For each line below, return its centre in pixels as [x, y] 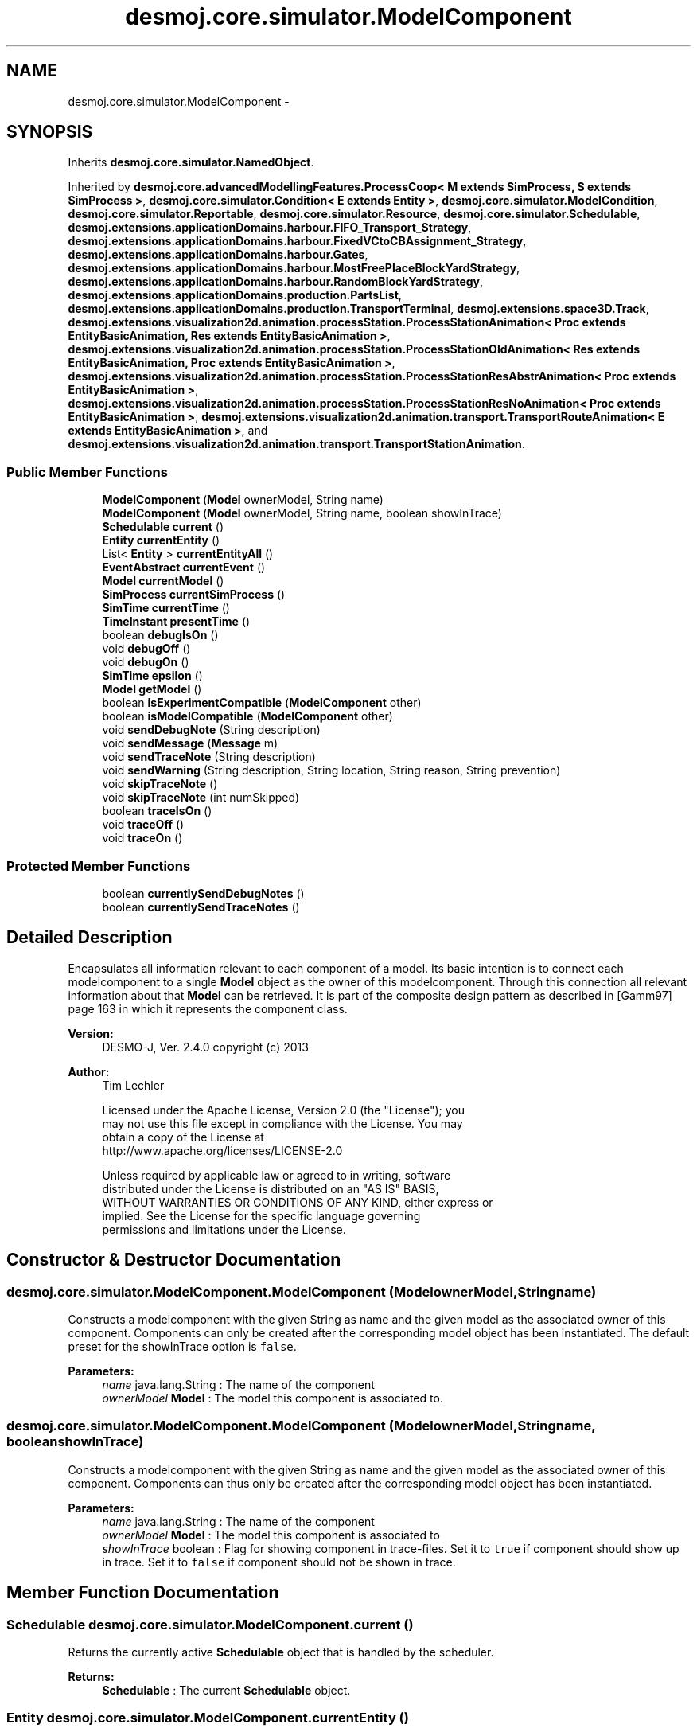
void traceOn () [142, 838]
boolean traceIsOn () [157, 811]
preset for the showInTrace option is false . [182, 1346]
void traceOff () [143, 825]
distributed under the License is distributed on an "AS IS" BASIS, [271, 1188]
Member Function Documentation [143, 1593]
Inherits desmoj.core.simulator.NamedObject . [191, 162]
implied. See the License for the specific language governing [261, 1215]
